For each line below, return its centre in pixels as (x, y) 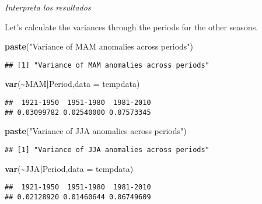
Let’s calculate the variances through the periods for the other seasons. (132, 27)
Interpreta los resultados (48, 7)
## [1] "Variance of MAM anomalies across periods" (107, 65)
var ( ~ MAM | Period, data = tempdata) (72, 84)
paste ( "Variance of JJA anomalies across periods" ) (96, 131)
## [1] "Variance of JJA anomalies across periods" (107, 150)
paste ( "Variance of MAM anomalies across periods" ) (99, 46)
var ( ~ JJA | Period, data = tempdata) (69, 168)
